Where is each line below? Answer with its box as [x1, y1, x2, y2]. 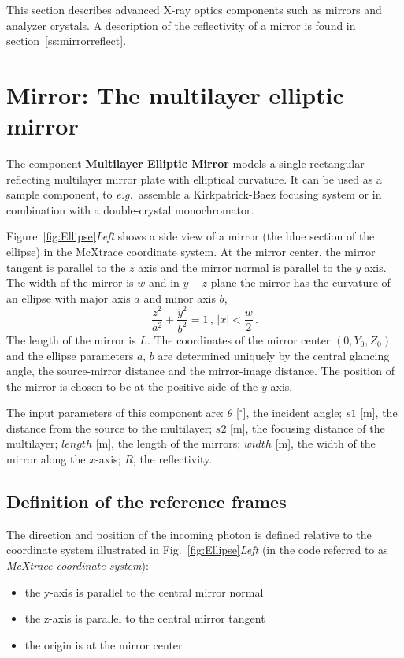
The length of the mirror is [6, 331, 136, 348]
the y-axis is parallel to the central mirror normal [24, 583, 264, 600]
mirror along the [6, 451, 86, 467]
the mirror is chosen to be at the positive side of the [6, 377, 258, 394]
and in [148, 274, 180, 291]
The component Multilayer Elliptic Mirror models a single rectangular [6, 155, 365, 172]
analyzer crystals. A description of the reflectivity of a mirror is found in [6, 17, 356, 33]
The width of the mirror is [6, 274, 134, 291]
